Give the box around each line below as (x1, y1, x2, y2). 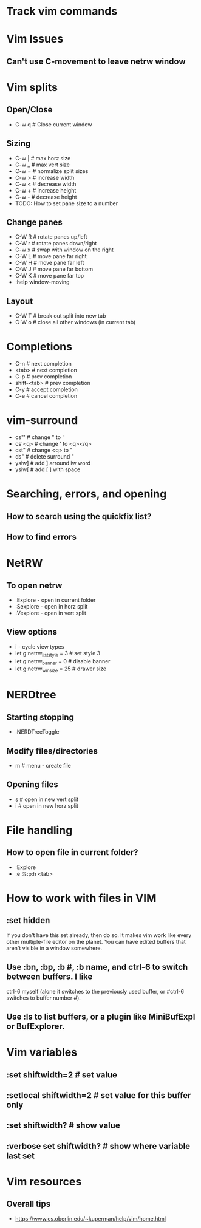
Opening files (6, 779, 59, 790)
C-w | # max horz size (15, 154, 71, 162)
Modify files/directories (6, 746, 98, 756)
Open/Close (6, 104, 53, 115)
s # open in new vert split (15, 796, 79, 803)
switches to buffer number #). (6, 994, 81, 1001)
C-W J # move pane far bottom (15, 265, 93, 273)
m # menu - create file (15, 762, 71, 769)
